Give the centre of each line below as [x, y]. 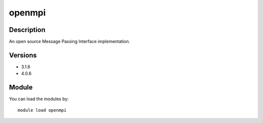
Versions [23, 55]
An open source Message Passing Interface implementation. [70, 42]
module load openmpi [42, 110]
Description [27, 30]
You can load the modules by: [39, 99]
